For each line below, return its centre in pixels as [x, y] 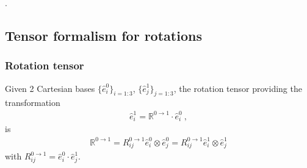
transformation [33, 103]
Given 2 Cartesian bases [50, 88]
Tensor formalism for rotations [103, 35]
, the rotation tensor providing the [238, 88]
